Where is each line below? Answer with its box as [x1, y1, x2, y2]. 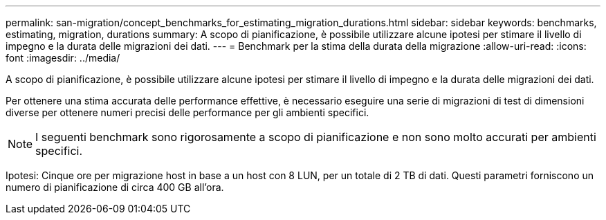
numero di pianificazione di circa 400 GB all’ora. [6, 181, 224, 193]
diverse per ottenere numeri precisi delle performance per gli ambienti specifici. [6, 107, 369, 118]
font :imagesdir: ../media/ [6, 52, 120, 64]
